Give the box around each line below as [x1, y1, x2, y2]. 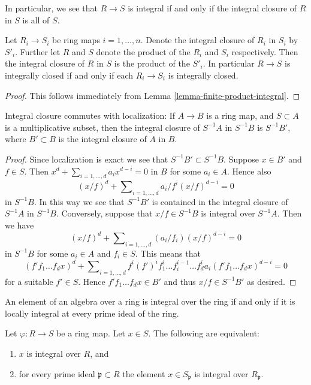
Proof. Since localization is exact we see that [5, 152, 168, 165]
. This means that [135, 246, 201, 259]
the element [122, 367, 165, 380]
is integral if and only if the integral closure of [128, 2, 297, 14]
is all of [22, 13, 50, 26]
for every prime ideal [19, 367, 95, 380]
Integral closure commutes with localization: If [5, 109, 176, 122]
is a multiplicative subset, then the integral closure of [5, 121, 200, 133]
